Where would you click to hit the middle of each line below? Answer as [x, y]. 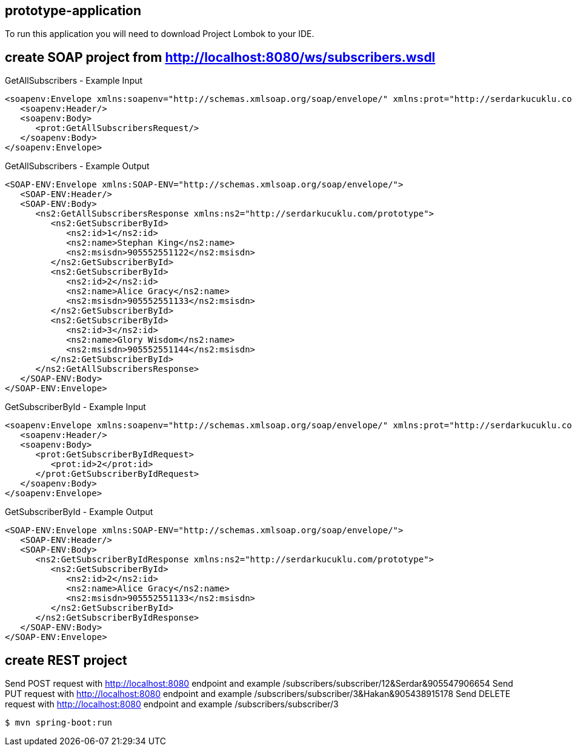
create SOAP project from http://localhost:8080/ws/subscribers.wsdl [220, 57]
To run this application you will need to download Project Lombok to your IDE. [160, 34]
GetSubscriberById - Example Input [75, 407]
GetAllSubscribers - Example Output [77, 166]
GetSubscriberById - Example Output [79, 512]
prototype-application [73, 11]
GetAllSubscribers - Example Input [74, 81]
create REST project [66, 660]
